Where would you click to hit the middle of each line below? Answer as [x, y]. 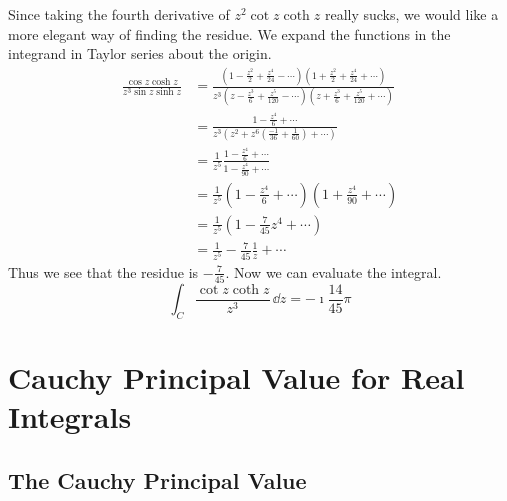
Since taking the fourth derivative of [119, 14]
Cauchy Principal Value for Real [236, 376]
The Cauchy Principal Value [157, 479]
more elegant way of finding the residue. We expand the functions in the [229, 33]
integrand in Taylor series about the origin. [140, 53]
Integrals [70, 416]
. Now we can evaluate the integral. [333, 271]
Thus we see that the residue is [103, 271]
